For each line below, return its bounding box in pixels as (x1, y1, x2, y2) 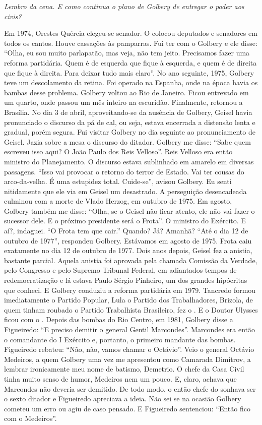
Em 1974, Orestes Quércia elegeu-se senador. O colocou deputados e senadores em (4, 28, 257, 38)
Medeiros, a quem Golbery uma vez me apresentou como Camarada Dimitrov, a (4, 353, 251, 364)
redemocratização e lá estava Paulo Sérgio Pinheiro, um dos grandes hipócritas (4, 275, 247, 285)
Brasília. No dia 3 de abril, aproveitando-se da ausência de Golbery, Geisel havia (4, 106, 252, 117)
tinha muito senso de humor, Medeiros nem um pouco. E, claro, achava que (4, 373, 237, 384)
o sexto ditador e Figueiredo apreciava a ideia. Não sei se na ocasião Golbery (4, 393, 241, 404)
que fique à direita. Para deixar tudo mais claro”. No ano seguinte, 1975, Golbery (4, 67, 254, 78)
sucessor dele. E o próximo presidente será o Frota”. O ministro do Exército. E (4, 215, 246, 226)
